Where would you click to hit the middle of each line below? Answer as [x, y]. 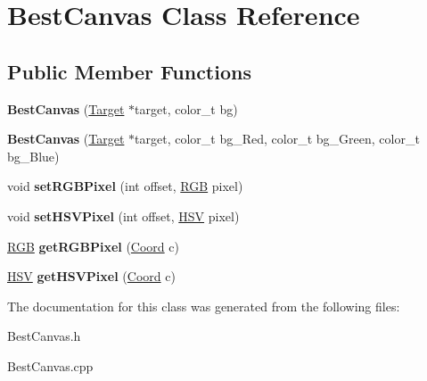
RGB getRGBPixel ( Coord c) [93, 246]
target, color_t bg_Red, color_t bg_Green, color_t [277, 139]
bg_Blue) [33, 156]
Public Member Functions [129, 71]
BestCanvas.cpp [50, 365]
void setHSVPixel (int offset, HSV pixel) [123, 215]
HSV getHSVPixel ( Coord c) [91, 276]
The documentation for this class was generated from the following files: [204, 306]
